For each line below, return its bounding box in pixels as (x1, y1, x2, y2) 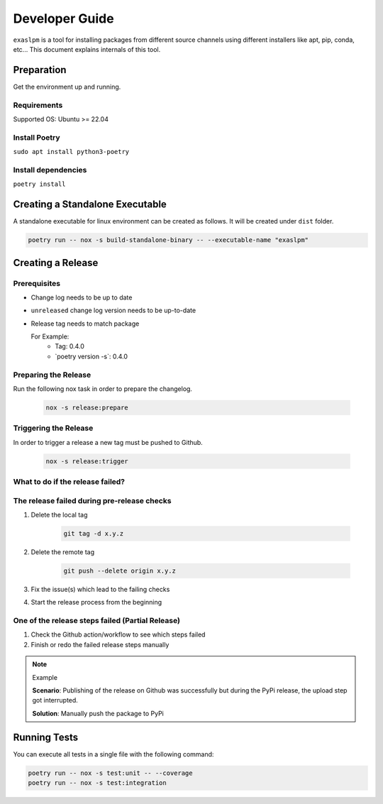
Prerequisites (13, 278, 60, 288)
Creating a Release (13, 256, 99, 269)
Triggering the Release (13, 423, 94, 433)
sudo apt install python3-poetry (13, 148, 130, 156)
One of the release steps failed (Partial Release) (13, 616, 181, 626)
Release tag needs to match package (30, 319, 140, 328)
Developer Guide (13, 11, 114, 26)
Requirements (13, 100, 63, 110)
